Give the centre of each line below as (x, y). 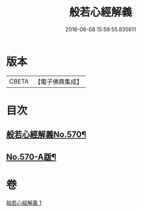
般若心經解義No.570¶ (46, 135)
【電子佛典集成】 (58, 82)
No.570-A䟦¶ (31, 157)
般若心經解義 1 (24, 202)
